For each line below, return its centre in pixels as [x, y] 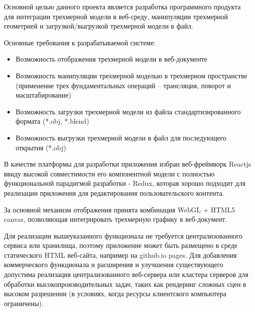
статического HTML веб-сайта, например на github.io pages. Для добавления [121, 255]
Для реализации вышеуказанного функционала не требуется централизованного [123, 235]
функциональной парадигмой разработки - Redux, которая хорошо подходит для [125, 183]
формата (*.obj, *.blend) [52, 121]
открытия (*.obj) [41, 147]
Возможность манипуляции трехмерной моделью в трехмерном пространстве [131, 75]
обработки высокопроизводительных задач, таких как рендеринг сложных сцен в [125, 284]
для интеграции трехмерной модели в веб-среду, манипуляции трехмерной [116, 16]
